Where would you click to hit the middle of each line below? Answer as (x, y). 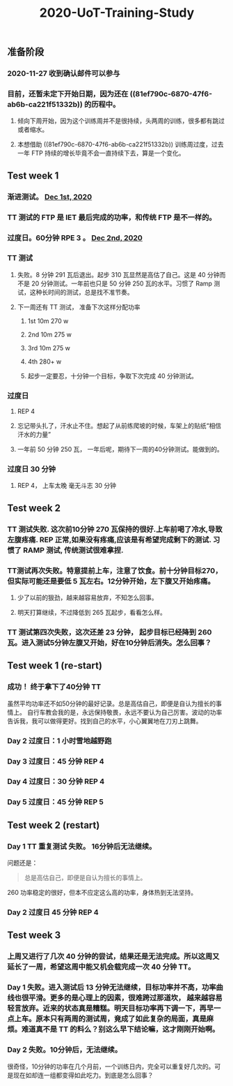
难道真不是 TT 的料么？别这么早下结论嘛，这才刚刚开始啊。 (120, 1029)
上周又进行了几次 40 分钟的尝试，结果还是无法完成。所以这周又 (113, 956)
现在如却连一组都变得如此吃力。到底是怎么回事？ (83, 1075)
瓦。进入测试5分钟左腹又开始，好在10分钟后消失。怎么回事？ (110, 642)
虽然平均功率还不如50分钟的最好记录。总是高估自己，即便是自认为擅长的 (112, 704)
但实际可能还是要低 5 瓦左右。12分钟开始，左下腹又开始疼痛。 (111, 581)
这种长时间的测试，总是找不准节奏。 (81, 292)
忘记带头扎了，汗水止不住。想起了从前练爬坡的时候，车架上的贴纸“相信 (119, 426)
